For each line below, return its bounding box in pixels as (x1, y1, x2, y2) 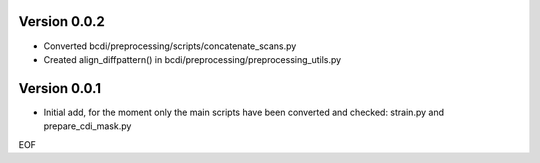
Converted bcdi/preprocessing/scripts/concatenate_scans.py (43, 40, 297, 52)
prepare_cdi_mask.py (43, 120, 132, 132)
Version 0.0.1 (18, 80, 102, 97)
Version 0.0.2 (18, 13, 105, 30)
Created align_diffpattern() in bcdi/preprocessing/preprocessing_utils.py (43, 53, 342, 65)
